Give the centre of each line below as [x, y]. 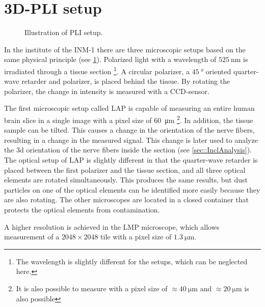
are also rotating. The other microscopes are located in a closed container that [127, 199]
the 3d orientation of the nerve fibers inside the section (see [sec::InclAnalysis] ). [128, 150]
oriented [218, 71]
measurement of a [32, 237]
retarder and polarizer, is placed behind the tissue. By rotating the [126, 81]
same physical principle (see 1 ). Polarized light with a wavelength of [110, 59]
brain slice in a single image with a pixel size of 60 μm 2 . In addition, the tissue [129, 119]
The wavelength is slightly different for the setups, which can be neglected [132, 261]
